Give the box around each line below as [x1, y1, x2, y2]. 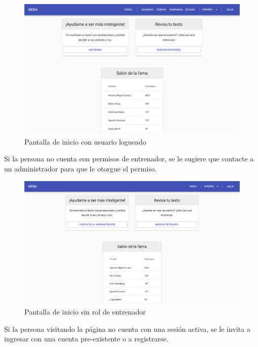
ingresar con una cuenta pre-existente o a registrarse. [4, 333, 169, 344]
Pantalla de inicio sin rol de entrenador [24, 306, 146, 317]
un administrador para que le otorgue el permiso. [4, 163, 157, 173]
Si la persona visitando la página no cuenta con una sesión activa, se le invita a [4, 323, 250, 334]
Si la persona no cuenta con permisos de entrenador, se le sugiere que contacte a [4, 153, 254, 164]
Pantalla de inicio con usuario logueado [24, 136, 146, 147]
